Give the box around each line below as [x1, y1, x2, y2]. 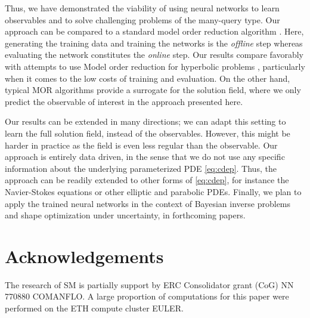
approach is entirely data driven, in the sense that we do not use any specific [5, 150, 285, 163]
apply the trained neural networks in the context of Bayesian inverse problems [5, 197, 291, 209]
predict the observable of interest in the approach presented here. [5, 95, 243, 107]
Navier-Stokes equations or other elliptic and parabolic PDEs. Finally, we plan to [5, 185, 302, 197]
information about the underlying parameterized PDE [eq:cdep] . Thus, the [5, 162, 277, 174]
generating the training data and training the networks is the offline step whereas [5, 36, 303, 49]
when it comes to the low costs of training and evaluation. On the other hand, [5, 72, 290, 84]
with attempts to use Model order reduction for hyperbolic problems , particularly [5, 60, 305, 72]
